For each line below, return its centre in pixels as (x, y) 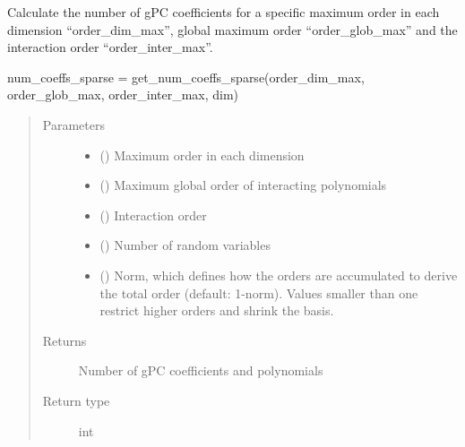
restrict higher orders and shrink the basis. (217, 310)
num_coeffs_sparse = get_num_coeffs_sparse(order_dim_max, (186, 77)
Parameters (73, 124)
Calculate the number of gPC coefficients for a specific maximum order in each (224, 12)
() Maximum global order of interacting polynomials (243, 185)
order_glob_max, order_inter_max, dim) (123, 95)
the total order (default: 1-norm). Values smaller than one (259, 292)
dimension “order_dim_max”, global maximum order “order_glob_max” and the (232, 29)
